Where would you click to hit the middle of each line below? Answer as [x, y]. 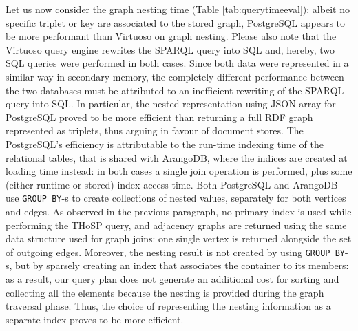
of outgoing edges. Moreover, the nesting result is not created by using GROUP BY [175, 252]
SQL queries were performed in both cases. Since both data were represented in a [177, 63]
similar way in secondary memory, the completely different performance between [175, 76]
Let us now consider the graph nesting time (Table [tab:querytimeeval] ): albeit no [178, 9]
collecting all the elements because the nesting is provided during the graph [165, 292]
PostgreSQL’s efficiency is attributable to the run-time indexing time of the [165, 143]
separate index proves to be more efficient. [95, 319]
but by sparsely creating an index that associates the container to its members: [182, 265]
